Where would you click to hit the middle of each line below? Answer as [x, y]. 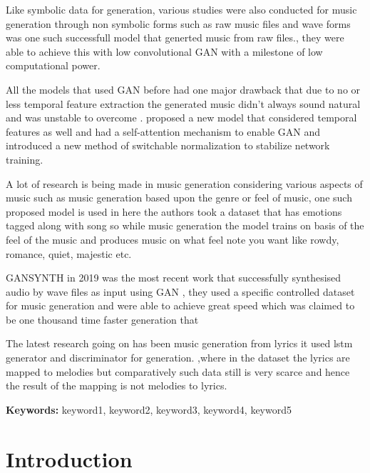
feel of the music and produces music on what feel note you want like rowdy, [173, 239]
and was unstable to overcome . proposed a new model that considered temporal [181, 118]
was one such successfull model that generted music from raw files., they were [175, 38]
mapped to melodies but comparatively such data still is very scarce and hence [178, 371]
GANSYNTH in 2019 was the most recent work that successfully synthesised [174, 278]
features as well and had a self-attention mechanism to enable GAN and [163, 131]
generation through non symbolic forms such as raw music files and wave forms [178, 23]
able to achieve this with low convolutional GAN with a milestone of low [164, 51]
